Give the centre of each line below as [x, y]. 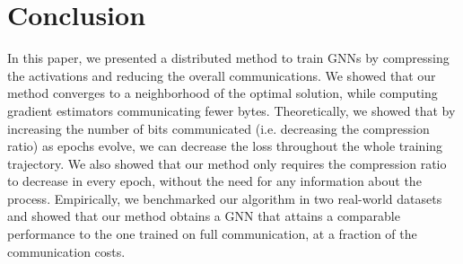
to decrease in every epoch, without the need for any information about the [214, 181]
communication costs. [66, 251]
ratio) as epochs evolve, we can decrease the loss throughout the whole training [225, 146]
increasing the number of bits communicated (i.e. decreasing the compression [218, 128]
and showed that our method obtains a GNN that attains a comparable [204, 216]
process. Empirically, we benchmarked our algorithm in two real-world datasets [225, 198]
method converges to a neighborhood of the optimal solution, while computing [223, 93]
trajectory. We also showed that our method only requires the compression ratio [227, 163]
